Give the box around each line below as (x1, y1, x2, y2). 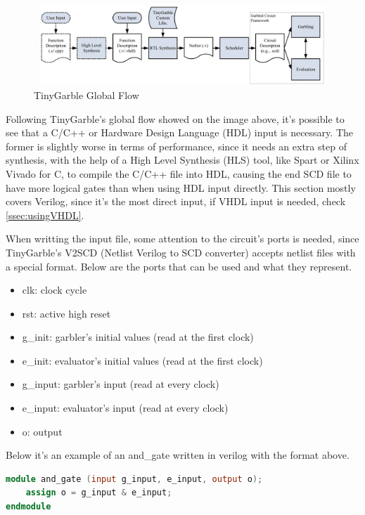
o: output (22, 424, 63, 438)
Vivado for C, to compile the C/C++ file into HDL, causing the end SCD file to (6, 166, 352, 181)
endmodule (6, 502, 51, 512)
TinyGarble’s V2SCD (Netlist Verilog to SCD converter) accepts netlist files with (6, 245, 356, 259)
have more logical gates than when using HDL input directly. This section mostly (6, 180, 356, 195)
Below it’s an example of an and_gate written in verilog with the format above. (6, 448, 350, 462)
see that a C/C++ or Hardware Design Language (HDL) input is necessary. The (6, 125, 354, 140)
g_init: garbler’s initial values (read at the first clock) (22, 330, 254, 344)
